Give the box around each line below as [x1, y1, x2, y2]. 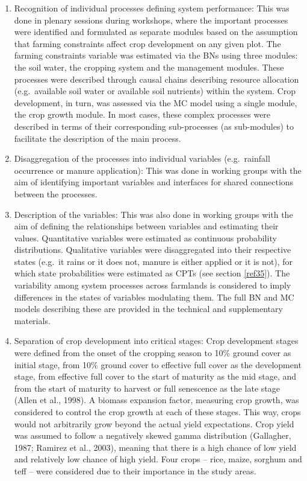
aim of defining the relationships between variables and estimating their [14, 220, 279, 232]
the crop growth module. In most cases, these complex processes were [14, 108, 271, 121]
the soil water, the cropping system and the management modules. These [14, 60, 284, 73]
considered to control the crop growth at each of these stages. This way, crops [14, 406, 301, 418]
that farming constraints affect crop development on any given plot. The [14, 37, 281, 49]
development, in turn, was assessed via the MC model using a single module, [14, 96, 297, 109]
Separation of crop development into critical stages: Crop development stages [14, 334, 299, 347]
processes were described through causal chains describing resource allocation [14, 72, 299, 85]
